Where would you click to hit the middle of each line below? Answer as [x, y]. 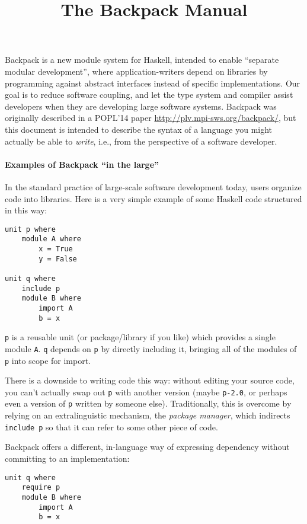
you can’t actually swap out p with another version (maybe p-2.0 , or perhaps [146, 392]
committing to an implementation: [67, 458]
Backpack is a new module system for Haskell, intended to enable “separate [142, 60]
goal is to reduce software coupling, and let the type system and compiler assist [149, 95]
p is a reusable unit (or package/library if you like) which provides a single [140, 337]
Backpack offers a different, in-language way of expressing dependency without [147, 447]
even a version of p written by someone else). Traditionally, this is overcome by [148, 403]
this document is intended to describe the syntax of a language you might [139, 129]
